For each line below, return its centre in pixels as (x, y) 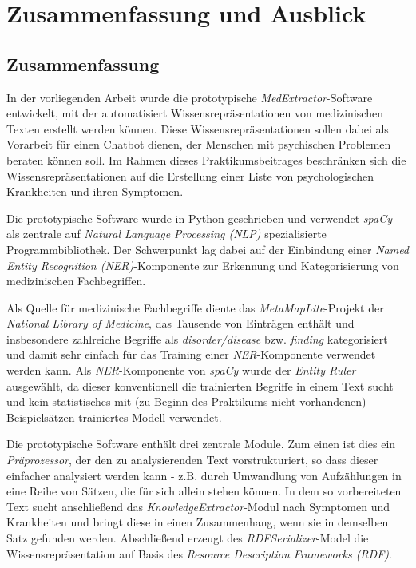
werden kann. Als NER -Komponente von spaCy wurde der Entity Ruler (181, 370)
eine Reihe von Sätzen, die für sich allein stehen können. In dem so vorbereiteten (204, 491)
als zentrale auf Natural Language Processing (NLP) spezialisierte (166, 234)
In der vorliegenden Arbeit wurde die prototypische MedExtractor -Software (190, 97)
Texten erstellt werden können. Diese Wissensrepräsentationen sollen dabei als (198, 128)
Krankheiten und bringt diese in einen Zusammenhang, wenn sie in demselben (198, 522)
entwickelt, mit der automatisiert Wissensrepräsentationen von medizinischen (195, 113)
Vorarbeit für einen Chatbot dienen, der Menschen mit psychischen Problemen (199, 144)
